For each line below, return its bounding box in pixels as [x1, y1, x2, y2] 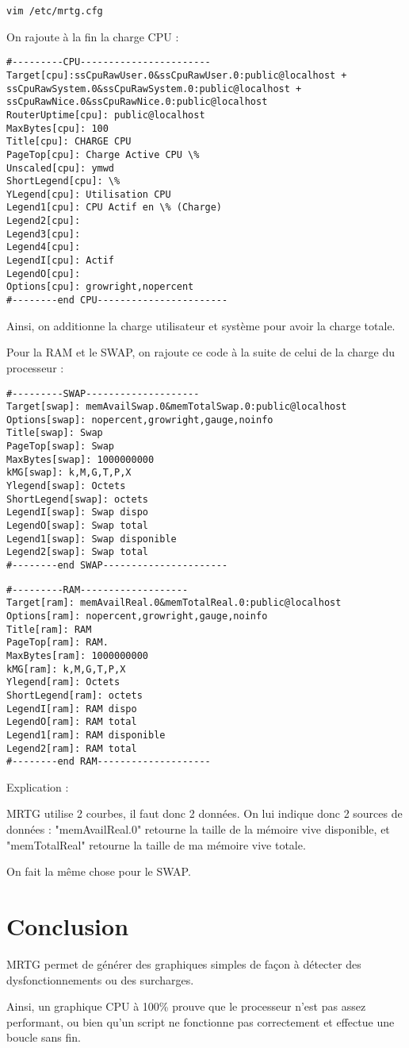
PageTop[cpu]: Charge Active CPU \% [6, 148, 200, 160]
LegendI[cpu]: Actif [6, 255, 115, 267]
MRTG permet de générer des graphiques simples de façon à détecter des [6, 955, 361, 972]
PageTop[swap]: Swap [6, 441, 115, 453]
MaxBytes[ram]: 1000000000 [6, 649, 148, 661]
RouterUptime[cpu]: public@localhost [6, 109, 205, 121]
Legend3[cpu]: [6, 228, 81, 240]
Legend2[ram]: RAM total [6, 742, 137, 754]
